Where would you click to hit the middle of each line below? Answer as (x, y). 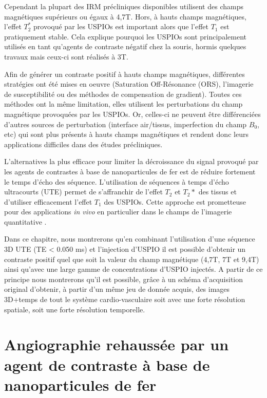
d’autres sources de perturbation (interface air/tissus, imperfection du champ (126, 124)
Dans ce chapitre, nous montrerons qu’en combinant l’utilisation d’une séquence (130, 239)
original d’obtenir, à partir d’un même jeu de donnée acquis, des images (117, 289)
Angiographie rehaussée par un (117, 344)
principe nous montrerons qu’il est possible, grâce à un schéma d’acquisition (124, 279)
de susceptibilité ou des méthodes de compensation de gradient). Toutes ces (123, 94)
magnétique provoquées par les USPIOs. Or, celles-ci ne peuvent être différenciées (132, 114)
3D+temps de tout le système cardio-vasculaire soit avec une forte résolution (125, 299)
